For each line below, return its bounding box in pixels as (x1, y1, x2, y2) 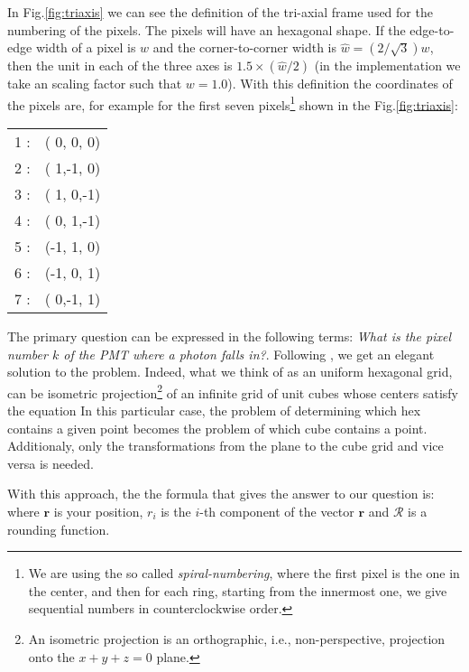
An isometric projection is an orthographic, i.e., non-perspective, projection (28, 630, 446, 648)
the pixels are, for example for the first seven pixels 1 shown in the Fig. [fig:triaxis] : (7, 92, 458, 114)
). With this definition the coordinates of (227, 74, 453, 93)
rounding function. (7, 519, 110, 538)
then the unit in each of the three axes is (7, 56, 233, 75)
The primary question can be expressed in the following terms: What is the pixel (7, 327, 452, 346)
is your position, (53, 502, 143, 521)
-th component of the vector (199, 502, 354, 521)
